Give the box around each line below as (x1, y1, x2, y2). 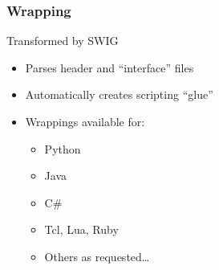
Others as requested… (44, 247, 150, 264)
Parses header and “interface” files (25, 59, 194, 76)
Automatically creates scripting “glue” (25, 86, 213, 103)
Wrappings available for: (25, 113, 145, 129)
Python (44, 140, 81, 157)
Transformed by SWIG (6, 32, 119, 49)
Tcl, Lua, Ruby (44, 221, 119, 238)
